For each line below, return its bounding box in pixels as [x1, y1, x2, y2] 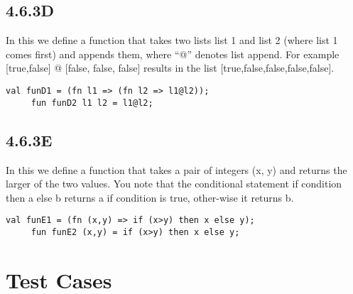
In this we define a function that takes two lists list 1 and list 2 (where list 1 [6, 33, 338, 48]
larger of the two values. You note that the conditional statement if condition [6, 176, 342, 191]
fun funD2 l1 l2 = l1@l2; [31, 97, 153, 108]
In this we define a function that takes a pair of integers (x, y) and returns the [6, 162, 347, 177]
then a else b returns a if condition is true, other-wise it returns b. [6, 190, 294, 205]
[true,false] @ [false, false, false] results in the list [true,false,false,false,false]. [6, 60, 335, 75]
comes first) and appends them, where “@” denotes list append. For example [6, 46, 340, 61]
